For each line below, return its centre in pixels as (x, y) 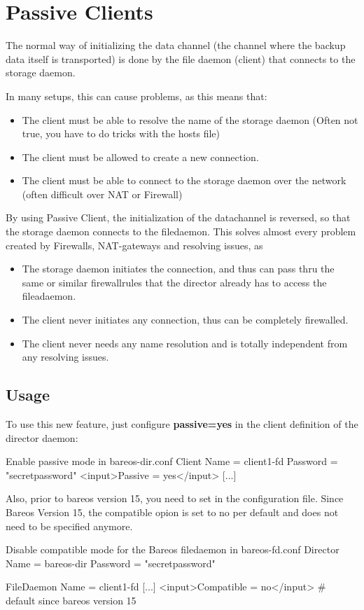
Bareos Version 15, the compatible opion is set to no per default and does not (172, 512)
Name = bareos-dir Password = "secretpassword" (111, 563)
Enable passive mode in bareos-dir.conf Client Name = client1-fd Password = (172, 461)
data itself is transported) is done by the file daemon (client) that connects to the (181, 58)
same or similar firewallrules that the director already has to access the (174, 282)
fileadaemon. (49, 296)
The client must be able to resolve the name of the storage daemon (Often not (190, 119)
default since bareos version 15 (71, 600)
